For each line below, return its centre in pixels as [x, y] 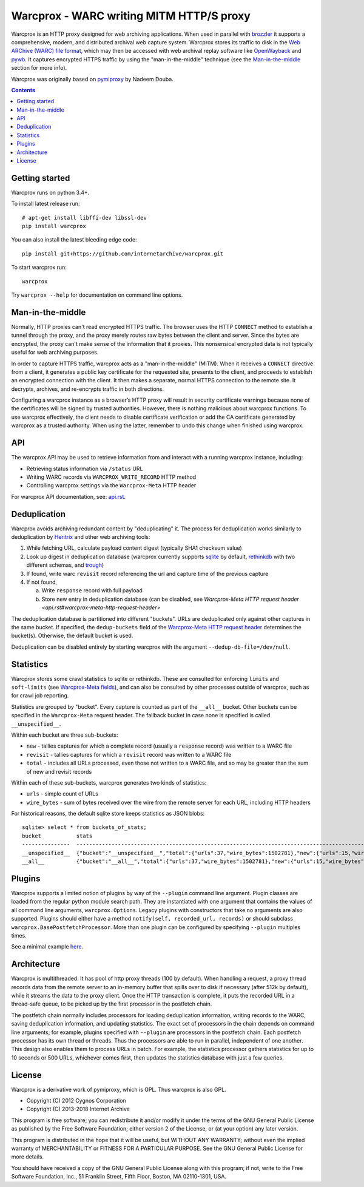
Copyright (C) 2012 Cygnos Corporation [76, 1101]
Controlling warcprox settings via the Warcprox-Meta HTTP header [111, 485]
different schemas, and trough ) [65, 565]
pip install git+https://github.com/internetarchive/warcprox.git [123, 254]
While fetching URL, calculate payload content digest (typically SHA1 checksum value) [134, 548]
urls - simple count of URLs [62, 794]
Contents [23, 90]
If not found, [42, 582]
